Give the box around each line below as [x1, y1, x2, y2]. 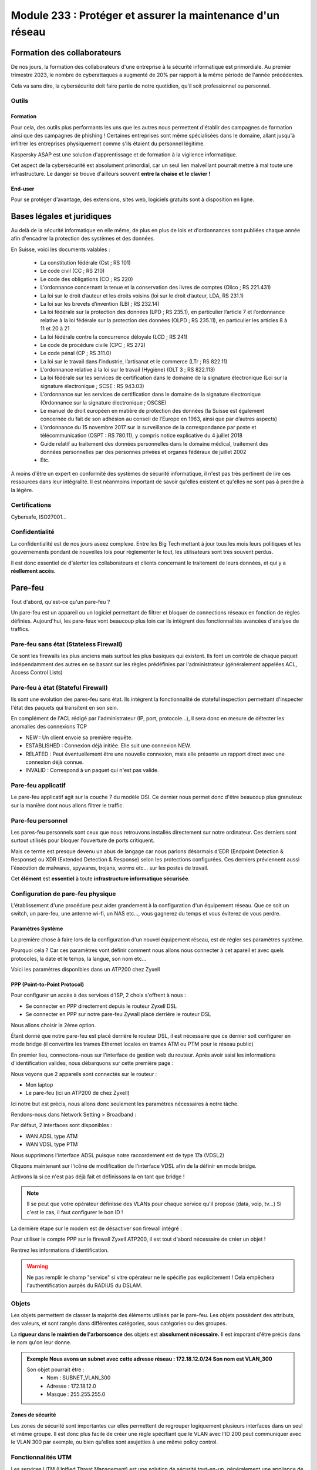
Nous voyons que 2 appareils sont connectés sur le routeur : [11, 1070, 157, 1077]
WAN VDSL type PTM [25, 1141, 78, 1148]
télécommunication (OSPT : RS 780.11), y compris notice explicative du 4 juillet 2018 [40, 432, 243, 439]
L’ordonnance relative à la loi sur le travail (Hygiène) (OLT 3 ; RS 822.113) [40, 366, 215, 373]
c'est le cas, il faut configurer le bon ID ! [26, 1208, 123, 1215]
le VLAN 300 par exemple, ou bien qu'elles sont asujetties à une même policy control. [11, 1438, 218, 1446]
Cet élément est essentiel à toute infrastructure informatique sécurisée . [11, 875, 190, 882]
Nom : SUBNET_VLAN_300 [46, 1374, 111, 1381]
